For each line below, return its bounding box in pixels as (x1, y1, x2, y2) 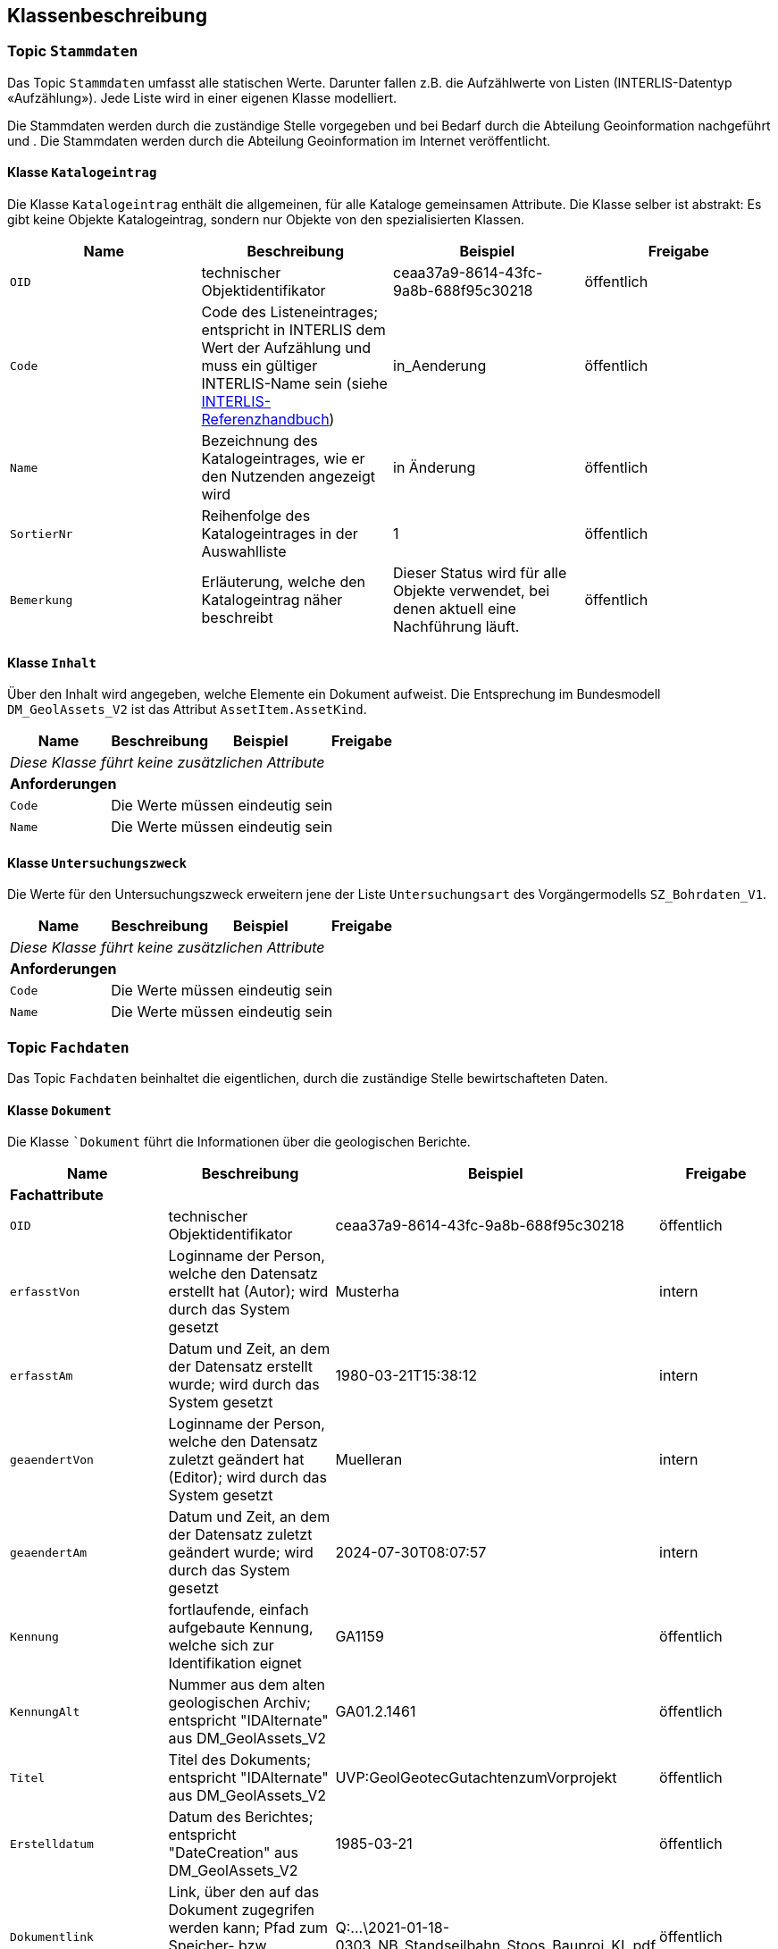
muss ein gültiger (201, 357, 318, 375)
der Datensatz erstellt (168, 1357, 314, 1376)
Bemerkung (10, 592, 73, 607)
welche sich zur (168, 1636, 274, 1655)
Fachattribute (10, 1186, 104, 1205)
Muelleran (335, 1450, 403, 1469)
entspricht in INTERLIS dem (201, 321, 386, 340)
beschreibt (201, 609, 273, 627)
